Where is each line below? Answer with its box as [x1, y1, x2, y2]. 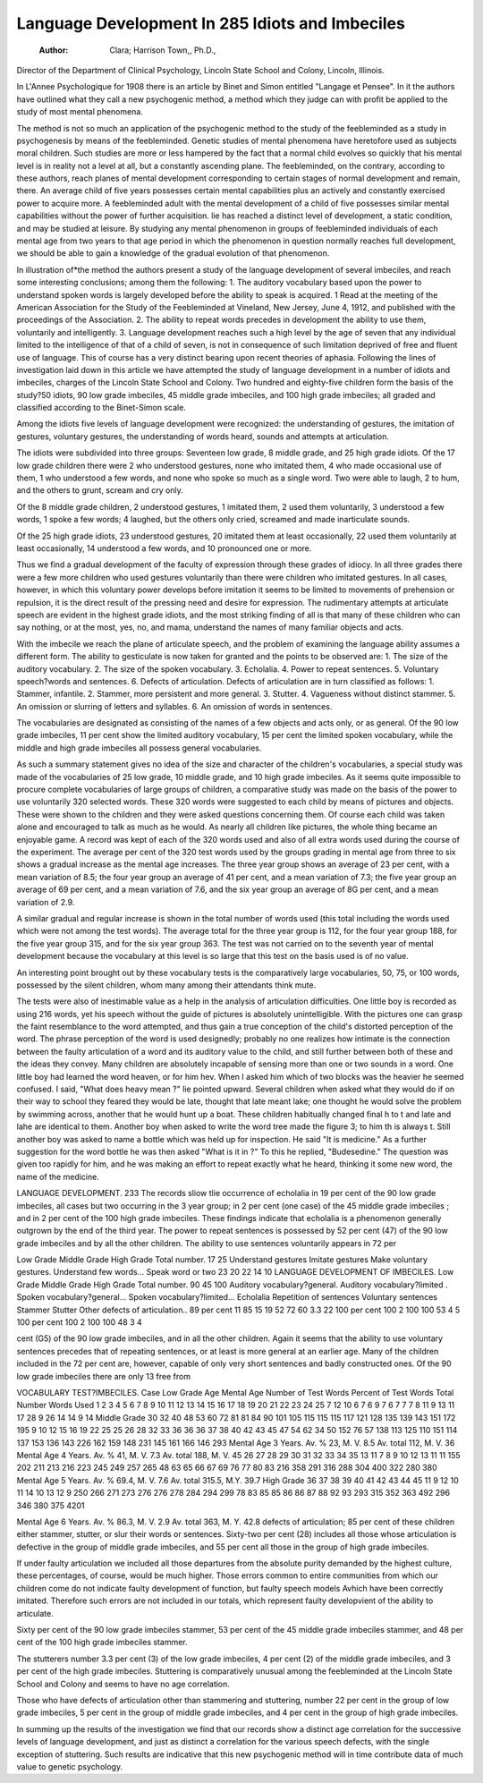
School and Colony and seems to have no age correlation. [16, 1678, 230, 1689]
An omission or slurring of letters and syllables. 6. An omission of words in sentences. [16, 700, 333, 711]
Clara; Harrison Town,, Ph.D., [109, 45, 216, 55]
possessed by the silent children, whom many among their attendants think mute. [16, 980, 317, 990]
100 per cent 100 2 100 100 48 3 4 [16, 1317, 142, 1328]
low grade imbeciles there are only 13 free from [16, 1371, 191, 1381]
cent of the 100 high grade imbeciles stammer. [16, 1637, 188, 1648]
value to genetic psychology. [16, 1761, 123, 1771]
